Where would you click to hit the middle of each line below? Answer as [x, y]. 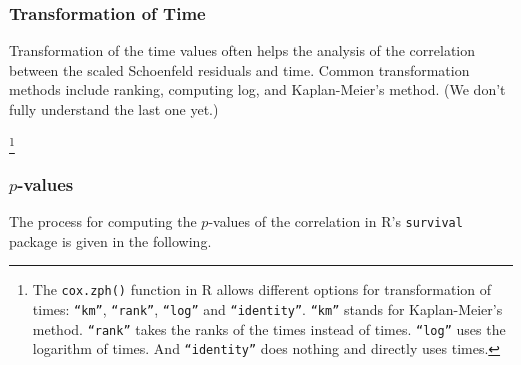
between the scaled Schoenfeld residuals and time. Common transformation [239, 69]
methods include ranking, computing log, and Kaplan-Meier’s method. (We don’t [257, 89]
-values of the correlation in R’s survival [335, 221]
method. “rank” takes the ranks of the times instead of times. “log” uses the [269, 328]
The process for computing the [103, 221]
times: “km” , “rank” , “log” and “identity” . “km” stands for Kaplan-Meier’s [267, 309]
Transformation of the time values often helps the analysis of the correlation [242, 50]
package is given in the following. [110, 240]
